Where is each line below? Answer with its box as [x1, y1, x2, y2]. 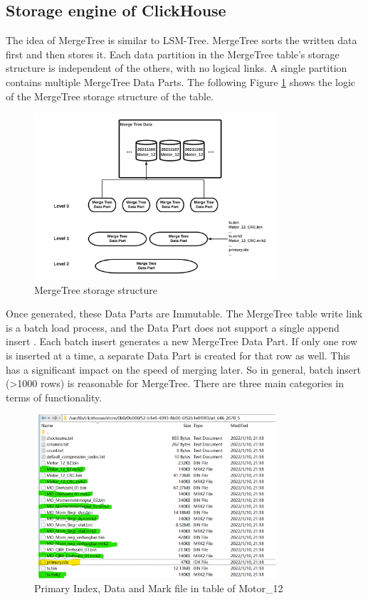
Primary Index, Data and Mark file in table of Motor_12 [34, 581, 283, 596]
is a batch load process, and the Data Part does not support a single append [6, 320, 340, 335]
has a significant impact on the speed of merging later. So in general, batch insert [6, 362, 362, 377]
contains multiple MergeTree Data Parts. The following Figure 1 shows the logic [6, 74, 356, 89]
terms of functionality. [6, 389, 102, 404]
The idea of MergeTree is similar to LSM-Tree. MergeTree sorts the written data [6, 33, 357, 48]
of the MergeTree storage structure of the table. [6, 88, 214, 103]
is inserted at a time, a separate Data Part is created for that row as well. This [6, 347, 350, 362]
